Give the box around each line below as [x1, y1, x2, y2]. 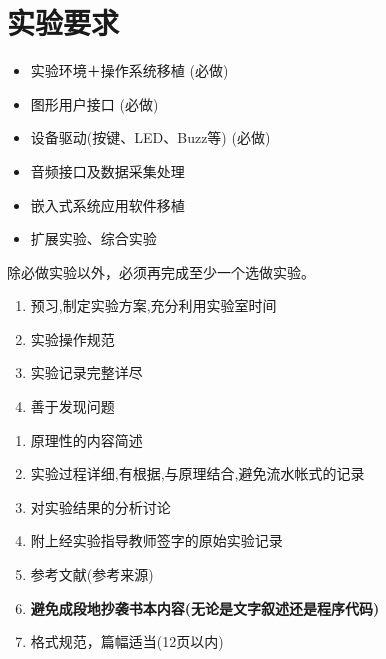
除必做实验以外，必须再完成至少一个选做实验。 [7, 261, 315, 282]
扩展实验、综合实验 [30, 228, 157, 249]
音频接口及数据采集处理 [30, 160, 185, 181]
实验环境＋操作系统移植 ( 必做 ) [30, 60, 229, 81]
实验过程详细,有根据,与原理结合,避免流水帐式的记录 [30, 463, 365, 484]
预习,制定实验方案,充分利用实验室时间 [30, 295, 277, 316]
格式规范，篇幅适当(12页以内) [30, 631, 224, 652]
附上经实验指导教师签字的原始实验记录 [30, 530, 283, 551]
